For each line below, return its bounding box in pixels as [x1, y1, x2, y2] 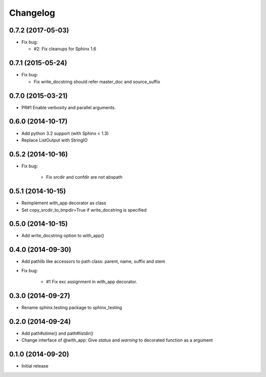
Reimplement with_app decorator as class [21, 200, 106, 206]
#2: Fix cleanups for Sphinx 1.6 [33, 46, 97, 52]
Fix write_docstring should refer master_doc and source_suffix [33, 79, 161, 85]
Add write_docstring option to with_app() [21, 233, 104, 239]
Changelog [9, 7, 55, 18]
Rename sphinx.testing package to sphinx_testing [21, 305, 123, 311]
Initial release [21, 363, 49, 369]
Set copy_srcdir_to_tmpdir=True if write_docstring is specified [21, 207, 147, 213]
